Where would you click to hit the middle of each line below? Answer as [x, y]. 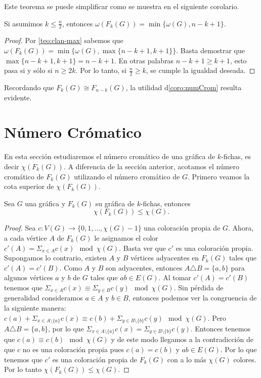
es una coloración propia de [95, 359]
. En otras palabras [144, 60]
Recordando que [29, 87]
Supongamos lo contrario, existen [55, 258]
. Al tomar [175, 277]
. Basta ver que [142, 248]
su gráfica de [115, 203]
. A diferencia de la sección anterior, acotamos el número [151, 166]
